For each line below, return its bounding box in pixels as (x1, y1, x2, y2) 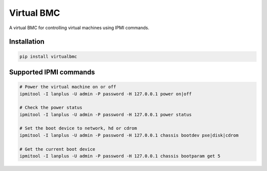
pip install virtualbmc (19, 53, 78, 59)
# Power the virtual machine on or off (19, 84, 116, 90)
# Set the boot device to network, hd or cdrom (19, 126, 137, 131)
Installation (9, 38, 44, 46)
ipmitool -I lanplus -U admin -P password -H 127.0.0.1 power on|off (19, 91, 192, 96)
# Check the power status (19, 105, 83, 111)
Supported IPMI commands (9, 68, 95, 76)
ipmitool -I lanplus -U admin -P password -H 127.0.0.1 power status (19, 112, 192, 117)
